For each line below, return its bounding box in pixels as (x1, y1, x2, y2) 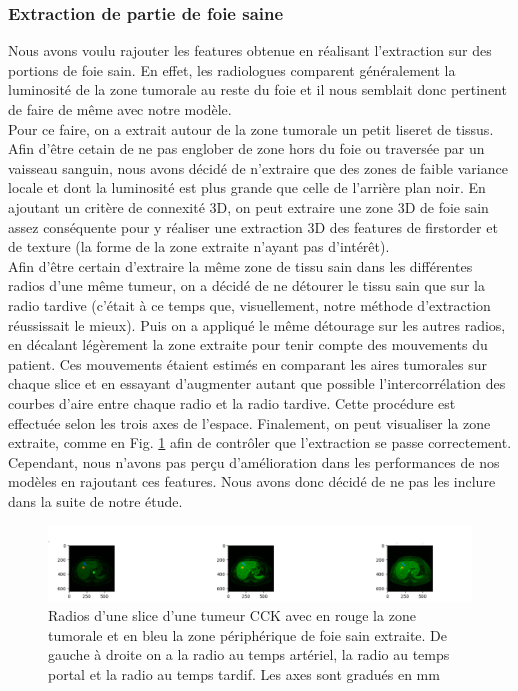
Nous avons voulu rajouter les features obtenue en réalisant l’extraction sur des (8, 40, 492, 61)
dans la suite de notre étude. (8, 490, 183, 511)
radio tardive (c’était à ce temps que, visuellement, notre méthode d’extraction (8, 294, 491, 315)
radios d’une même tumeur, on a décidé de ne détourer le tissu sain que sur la (8, 275, 485, 296)
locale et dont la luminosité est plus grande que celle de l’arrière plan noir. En (8, 177, 486, 198)
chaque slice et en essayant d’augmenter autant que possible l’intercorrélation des (8, 373, 506, 394)
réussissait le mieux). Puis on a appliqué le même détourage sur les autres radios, (8, 314, 506, 335)
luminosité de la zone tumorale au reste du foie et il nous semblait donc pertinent (8, 79, 507, 100)
